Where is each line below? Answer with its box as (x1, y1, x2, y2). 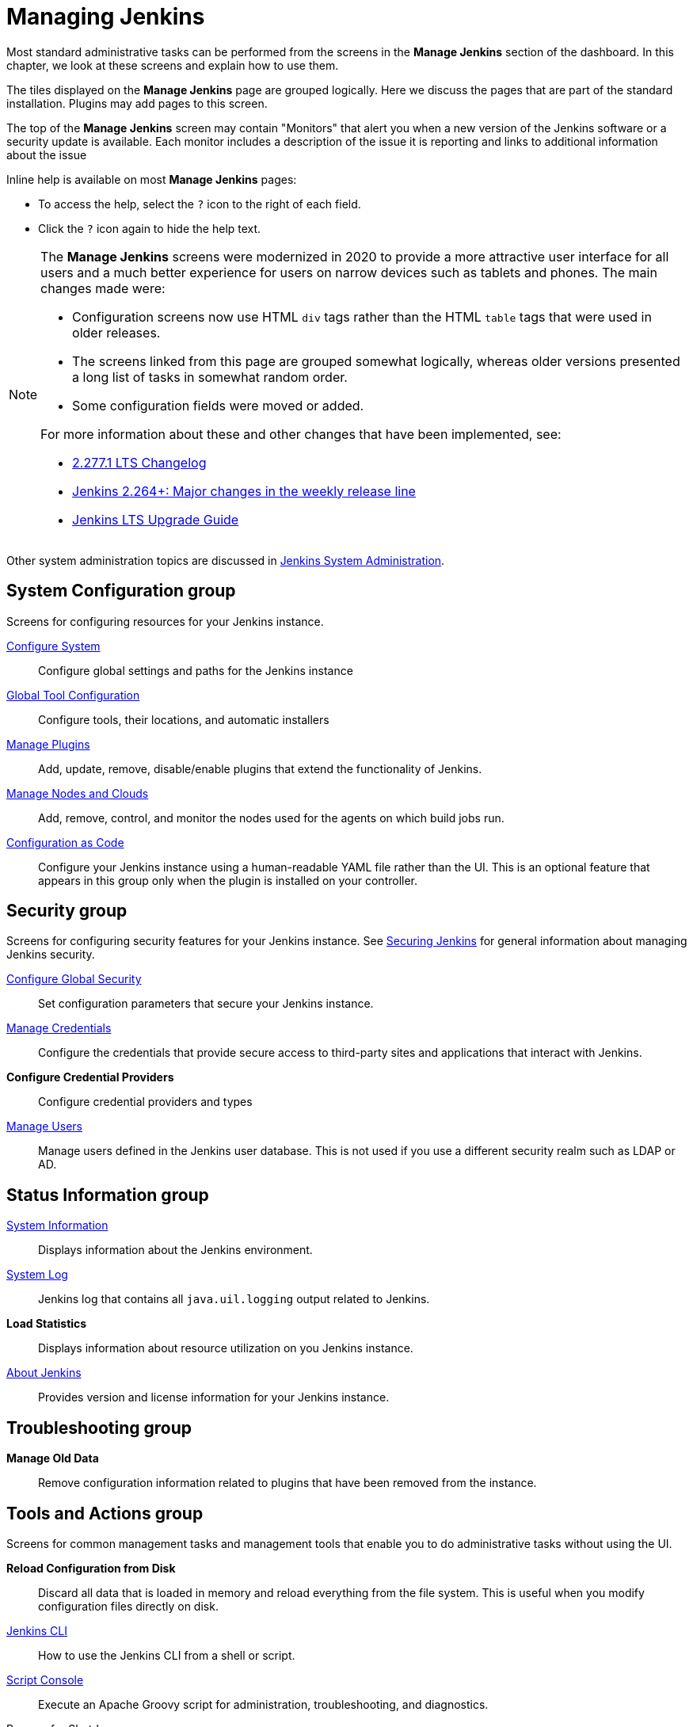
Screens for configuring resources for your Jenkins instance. (6, 614, 324, 628)
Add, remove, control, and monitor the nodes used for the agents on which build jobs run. (38, 810, 505, 825)
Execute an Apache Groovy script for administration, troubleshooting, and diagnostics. (38, 1697, 489, 1711)
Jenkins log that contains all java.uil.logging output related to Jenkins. (38, 1292, 430, 1306)
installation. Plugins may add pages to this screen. (6, 96, 268, 110)
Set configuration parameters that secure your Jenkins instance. (38, 997, 374, 1011)
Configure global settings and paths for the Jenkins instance (38, 663, 353, 677)
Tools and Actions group (6, 1503, 204, 1523)
